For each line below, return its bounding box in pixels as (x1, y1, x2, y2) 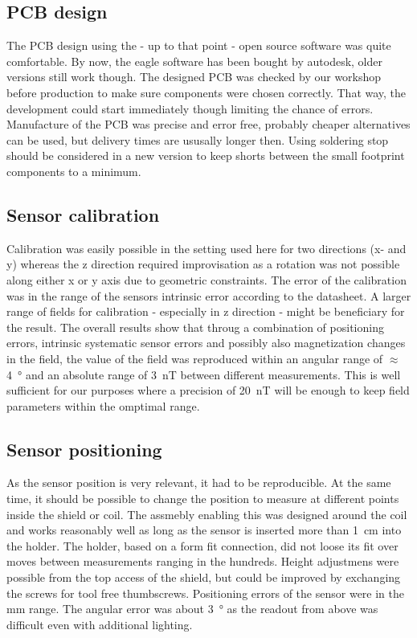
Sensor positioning (6, 436, 162, 461)
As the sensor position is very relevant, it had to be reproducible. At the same (6, 474, 391, 491)
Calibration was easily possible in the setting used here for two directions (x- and (6, 239, 407, 256)
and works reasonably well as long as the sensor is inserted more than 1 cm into (6, 521, 402, 538)
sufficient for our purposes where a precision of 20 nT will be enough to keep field (6, 382, 410, 399)
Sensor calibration (6, 202, 160, 227)
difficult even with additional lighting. (6, 616, 193, 632)
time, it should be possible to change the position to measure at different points (6, 490, 399, 507)
